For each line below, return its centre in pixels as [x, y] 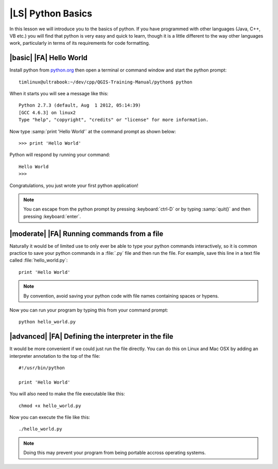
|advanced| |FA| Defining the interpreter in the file [91, 336]
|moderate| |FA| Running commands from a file [86, 233]
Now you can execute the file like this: [50, 417]
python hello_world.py [47, 322]
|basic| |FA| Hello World [48, 58]
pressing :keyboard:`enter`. [52, 216]
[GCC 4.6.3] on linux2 [47, 112]
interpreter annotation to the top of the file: [55, 356]
